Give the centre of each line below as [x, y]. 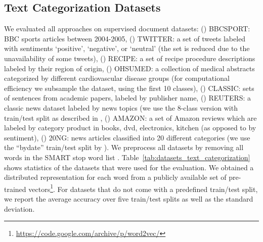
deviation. [19, 208]
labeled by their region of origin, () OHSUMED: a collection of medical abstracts [129, 68]
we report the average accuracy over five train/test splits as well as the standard [129, 198]
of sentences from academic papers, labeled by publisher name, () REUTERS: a [128, 98]
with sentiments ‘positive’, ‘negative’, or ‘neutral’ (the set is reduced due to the [127, 48]
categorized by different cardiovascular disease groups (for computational [117, 78]
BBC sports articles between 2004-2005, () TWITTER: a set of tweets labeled [125, 38]
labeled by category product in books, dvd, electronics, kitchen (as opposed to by [130, 128]
